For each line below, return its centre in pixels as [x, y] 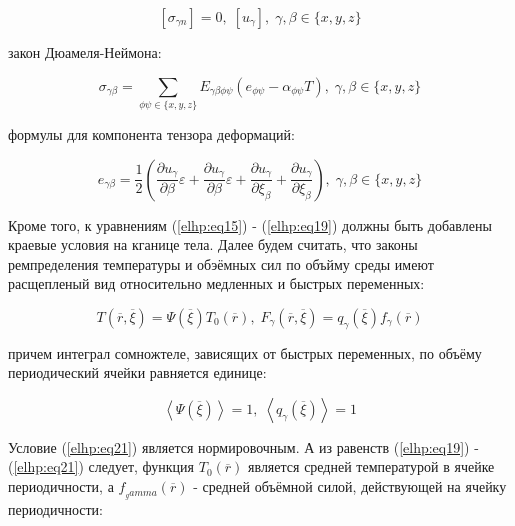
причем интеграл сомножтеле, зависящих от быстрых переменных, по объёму [245, 352]
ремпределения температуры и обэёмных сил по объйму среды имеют [221, 263]
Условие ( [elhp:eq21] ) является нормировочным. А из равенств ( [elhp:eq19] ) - [243, 446]
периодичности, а [61, 486]
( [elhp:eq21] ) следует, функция [101, 466]
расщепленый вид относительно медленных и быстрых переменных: [216, 283]
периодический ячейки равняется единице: [137, 372]
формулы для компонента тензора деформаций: [151, 133]
